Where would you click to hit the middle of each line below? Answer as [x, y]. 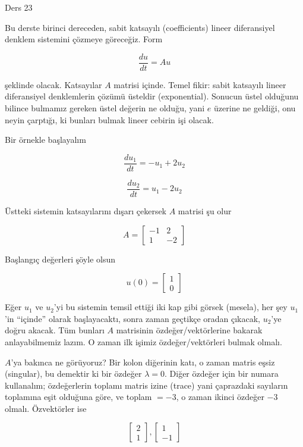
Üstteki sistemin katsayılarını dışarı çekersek [86, 210]
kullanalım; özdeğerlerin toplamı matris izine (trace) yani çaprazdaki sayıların [146, 385]
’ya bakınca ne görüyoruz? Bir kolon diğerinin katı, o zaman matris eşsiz [143, 362]
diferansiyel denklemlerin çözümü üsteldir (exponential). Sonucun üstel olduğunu [152, 96]
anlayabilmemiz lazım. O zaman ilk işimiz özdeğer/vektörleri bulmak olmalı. [143, 341]
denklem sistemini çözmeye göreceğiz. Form [84, 39]
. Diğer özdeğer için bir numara [221, 373]
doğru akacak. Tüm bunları [55, 330]
